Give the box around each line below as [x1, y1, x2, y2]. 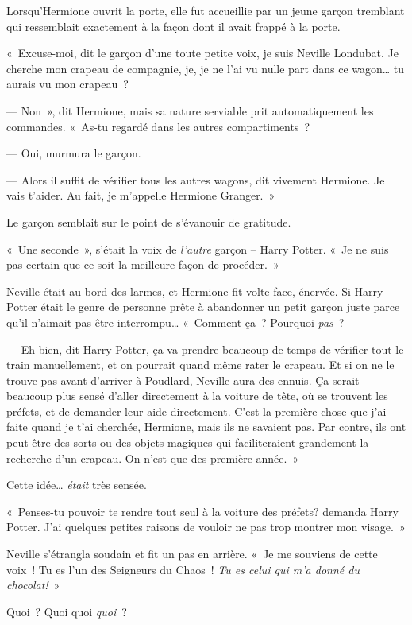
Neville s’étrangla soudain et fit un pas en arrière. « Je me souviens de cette [6, 545, 378, 562]
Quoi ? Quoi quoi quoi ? [6, 603, 127, 619]
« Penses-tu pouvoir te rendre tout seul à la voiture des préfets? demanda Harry [6, 503, 399, 519]
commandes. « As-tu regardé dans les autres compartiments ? [6, 118, 310, 134]
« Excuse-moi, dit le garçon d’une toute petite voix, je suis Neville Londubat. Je [6, 45, 399, 61]
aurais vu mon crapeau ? [6, 76, 129, 92]
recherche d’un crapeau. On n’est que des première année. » [6, 449, 299, 466]
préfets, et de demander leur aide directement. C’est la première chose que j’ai [6, 402, 387, 419]
